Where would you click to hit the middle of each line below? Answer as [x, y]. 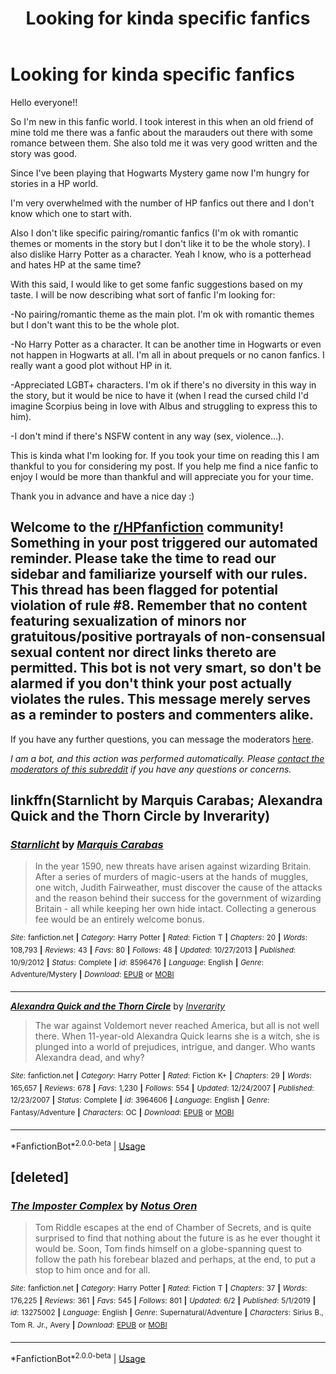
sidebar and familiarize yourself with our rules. [159, 574]
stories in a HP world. [54, 183]
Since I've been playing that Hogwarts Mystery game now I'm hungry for [160, 173]
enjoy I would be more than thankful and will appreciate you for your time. [162, 476]
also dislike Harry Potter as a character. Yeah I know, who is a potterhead [161, 254]
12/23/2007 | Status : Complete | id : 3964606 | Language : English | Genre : [140, 1100]
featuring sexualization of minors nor [128, 621]
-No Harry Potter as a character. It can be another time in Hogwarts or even [166, 344]
